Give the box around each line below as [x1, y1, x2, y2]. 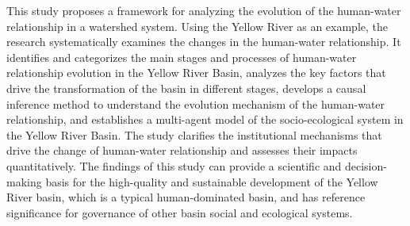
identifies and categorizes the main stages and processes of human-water [6, 48, 357, 65]
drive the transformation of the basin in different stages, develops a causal [6, 79, 366, 96]
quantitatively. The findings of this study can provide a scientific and [6, 157, 342, 174]
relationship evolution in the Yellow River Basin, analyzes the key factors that [6, 64, 386, 81]
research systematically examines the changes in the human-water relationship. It [6, 33, 401, 50]
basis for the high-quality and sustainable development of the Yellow [45, 173, 378, 190]
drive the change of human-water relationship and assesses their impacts [6, 142, 358, 159]
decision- [344, 157, 387, 174]
